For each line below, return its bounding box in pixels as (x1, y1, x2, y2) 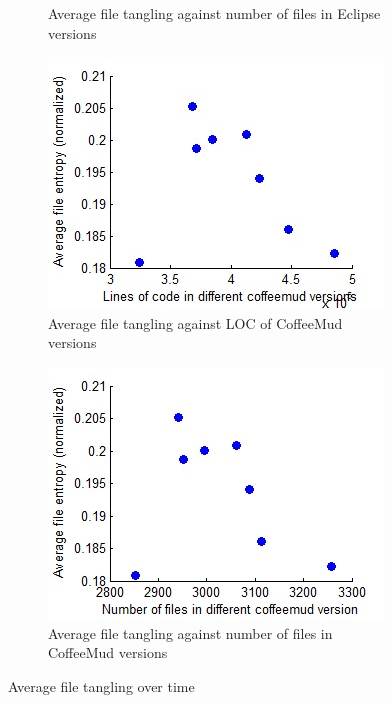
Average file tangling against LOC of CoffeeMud (48, 312, 343, 333)
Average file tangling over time (8, 675, 195, 696)
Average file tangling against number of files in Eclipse (48, 3, 381, 23)
